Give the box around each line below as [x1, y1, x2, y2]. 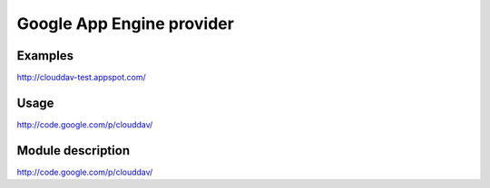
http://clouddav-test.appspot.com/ [16, 72, 147, 83]
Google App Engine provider [16, 14, 235, 33]
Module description [16, 143, 131, 158]
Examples [16, 48, 74, 63]
